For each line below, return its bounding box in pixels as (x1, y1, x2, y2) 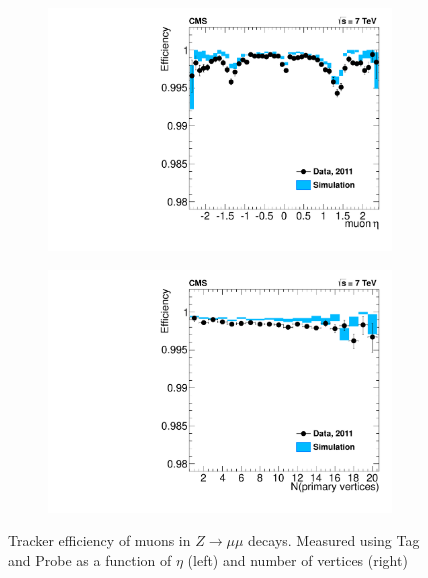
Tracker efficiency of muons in (8, 530, 191, 551)
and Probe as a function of (8, 550, 172, 570)
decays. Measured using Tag (248, 530, 420, 551)
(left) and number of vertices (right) (187, 550, 408, 570)
